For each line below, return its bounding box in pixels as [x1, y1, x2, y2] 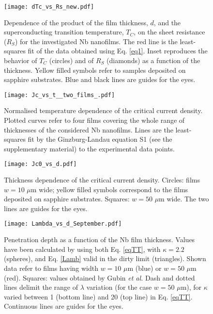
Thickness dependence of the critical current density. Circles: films [4, 175, 200, 185]
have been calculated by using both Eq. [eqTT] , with [4, 244, 161, 254]
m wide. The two [159, 194, 209, 204]
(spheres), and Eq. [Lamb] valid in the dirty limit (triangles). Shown [4, 253, 206, 264]
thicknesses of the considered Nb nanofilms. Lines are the [4, 124, 173, 134]
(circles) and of [49, 55, 94, 66]
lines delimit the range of [4, 282, 78, 292]
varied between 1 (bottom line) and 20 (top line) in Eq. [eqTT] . [4, 291, 193, 301]
